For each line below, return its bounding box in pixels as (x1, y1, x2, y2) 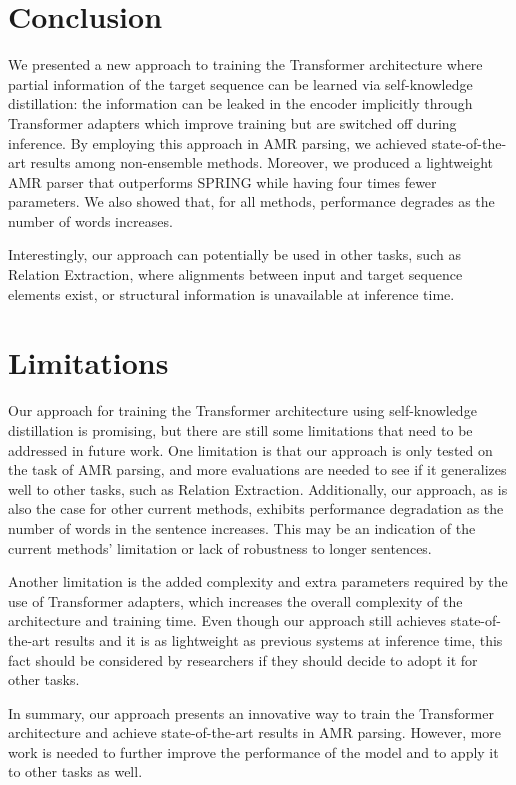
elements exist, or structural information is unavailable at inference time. (8, 283, 455, 304)
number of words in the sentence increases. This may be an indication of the (8, 517, 476, 538)
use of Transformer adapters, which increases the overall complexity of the (8, 590, 463, 611)
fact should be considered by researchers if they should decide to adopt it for (8, 649, 478, 670)
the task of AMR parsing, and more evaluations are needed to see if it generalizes (8, 459, 507, 480)
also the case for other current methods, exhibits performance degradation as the (8, 498, 504, 519)
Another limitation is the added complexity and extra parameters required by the (8, 571, 508, 592)
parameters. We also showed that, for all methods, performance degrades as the (8, 191, 495, 212)
